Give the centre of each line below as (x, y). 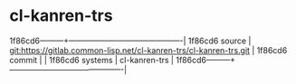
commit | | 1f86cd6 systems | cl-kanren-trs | (92, 60)
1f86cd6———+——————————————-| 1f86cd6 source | (130, 41)
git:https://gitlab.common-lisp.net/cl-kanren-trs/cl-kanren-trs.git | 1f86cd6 (148, 50)
